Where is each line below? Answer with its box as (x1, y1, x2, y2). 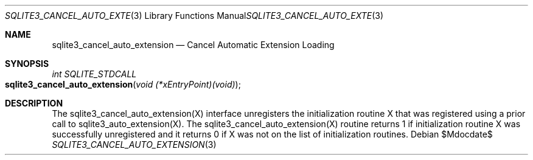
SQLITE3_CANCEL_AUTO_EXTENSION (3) (52, 139, 217, 150)
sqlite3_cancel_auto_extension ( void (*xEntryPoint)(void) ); (5, 79, 241, 89)
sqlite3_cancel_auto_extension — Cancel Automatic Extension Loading (52, 40, 335, 50)
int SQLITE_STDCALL (52, 69, 137, 79)
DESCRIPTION (5, 98, 63, 108)
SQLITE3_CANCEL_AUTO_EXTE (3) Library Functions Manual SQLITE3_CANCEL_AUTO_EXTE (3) (5, 10, 384, 21)
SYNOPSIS (5, 58, 49, 69)
